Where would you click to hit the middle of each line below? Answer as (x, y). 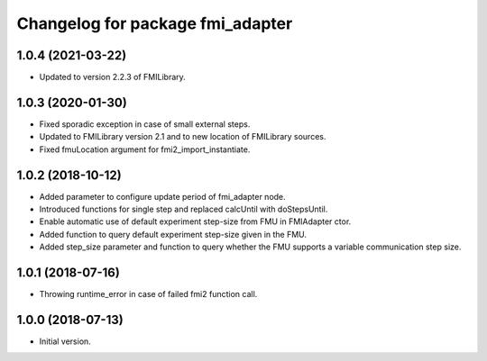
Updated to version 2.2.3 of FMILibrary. (113, 77)
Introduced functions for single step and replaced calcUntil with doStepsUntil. (184, 209)
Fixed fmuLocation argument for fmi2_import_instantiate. (145, 149)
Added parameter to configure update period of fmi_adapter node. (162, 196)
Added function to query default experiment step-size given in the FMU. (173, 234)
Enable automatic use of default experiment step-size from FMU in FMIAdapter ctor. (195, 221)
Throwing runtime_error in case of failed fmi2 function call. (148, 294)
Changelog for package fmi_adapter (155, 23)
